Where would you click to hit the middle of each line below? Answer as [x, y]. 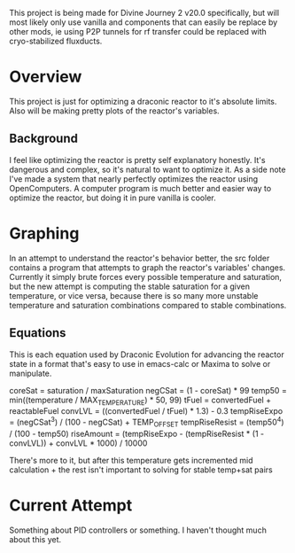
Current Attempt [71, 505]
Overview [46, 77]
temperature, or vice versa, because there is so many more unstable [134, 295]
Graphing [44, 233]
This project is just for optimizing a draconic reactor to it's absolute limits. [143, 101]
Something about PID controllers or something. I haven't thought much [138, 530]
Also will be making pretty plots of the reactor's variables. [114, 111]
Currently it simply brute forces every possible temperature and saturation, [145, 276]
